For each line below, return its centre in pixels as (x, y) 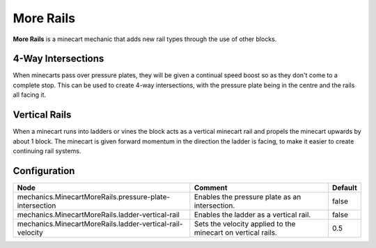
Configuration (44, 171)
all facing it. (30, 95)
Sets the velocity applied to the (245, 224)
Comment (211, 187)
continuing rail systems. (47, 150)
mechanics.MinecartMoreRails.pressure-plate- (94, 196)
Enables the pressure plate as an (248, 196)
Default (345, 187)
